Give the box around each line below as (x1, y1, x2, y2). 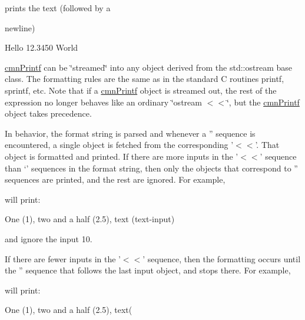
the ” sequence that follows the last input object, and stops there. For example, (5, 264, 291, 276)
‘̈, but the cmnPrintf (226, 95, 300, 108)
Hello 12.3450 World (5, 41, 78, 54)
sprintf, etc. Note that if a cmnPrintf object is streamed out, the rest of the (5, 84, 277, 96)
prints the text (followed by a (5, 2, 111, 14)
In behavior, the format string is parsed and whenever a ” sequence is (5, 127, 256, 139)
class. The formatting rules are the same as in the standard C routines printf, (5, 72, 284, 85)
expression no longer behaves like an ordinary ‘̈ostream (5, 95, 202, 108)
